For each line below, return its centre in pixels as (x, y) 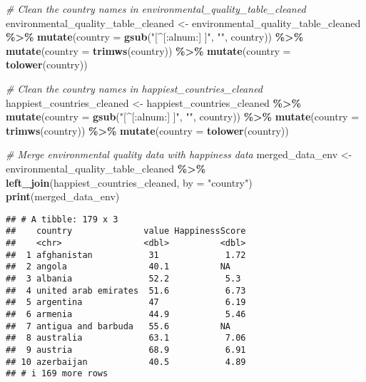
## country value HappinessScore (126, 231)
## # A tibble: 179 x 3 (62, 219)
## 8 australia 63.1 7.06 (126, 338)
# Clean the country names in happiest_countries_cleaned (134, 88)
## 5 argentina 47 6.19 (126, 303)
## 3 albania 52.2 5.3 (123, 279)
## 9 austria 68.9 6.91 (126, 350)
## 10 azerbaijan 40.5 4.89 (126, 362)
